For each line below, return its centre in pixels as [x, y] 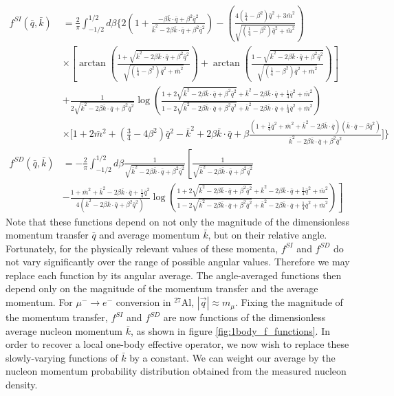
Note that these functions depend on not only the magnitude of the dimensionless [178, 221]
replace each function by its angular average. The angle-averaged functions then [174, 275]
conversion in [143, 302]
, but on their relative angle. [267, 235]
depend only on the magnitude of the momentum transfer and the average [162, 288]
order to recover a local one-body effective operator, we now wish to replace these [177, 344]
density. [22, 385]
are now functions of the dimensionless [244, 317]
